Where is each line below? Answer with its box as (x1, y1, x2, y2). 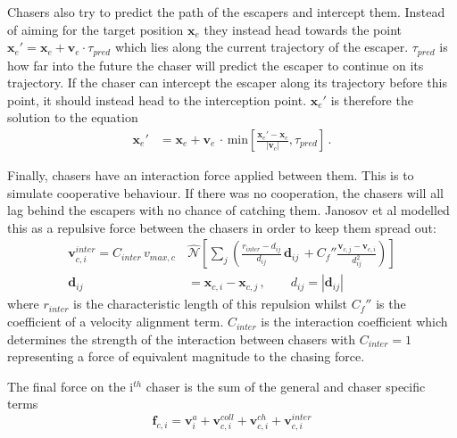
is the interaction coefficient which (261, 312, 448, 331)
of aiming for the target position (7, 20, 184, 38)
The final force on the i (7, 376, 134, 395)
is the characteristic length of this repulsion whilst (73, 294, 348, 313)
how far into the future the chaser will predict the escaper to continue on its (7, 55, 424, 74)
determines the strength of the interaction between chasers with (7, 329, 356, 348)
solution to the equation (7, 108, 138, 127)
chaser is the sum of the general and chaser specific (145, 376, 426, 395)
